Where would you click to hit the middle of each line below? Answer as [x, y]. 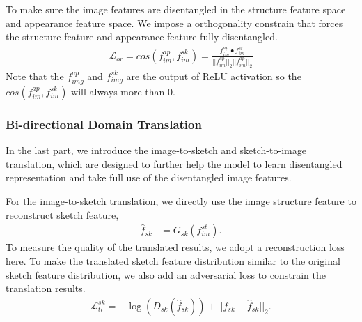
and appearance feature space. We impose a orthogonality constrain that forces [174, 23]
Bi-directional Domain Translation [104, 124]
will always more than [118, 91]
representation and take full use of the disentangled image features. [149, 177]
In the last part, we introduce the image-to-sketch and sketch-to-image [156, 150]
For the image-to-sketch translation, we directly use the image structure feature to [181, 201]
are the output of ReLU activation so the [214, 76]
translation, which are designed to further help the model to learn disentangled [174, 163]
